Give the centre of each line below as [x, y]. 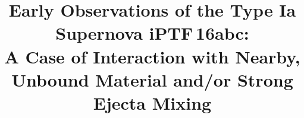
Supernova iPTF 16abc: [152, 33]
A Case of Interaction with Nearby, [152, 56]
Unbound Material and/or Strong [152, 79]
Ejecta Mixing [152, 102]
